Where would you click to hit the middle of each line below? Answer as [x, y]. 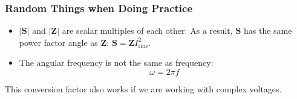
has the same [268, 30]
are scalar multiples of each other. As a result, [147, 30]
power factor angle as [58, 42]
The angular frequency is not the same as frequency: [116, 62]
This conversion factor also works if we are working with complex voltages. [143, 89]
